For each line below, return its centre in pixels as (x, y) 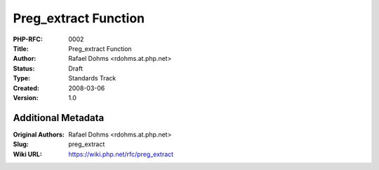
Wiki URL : (27, 154)
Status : (24, 68)
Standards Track (92, 78)
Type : (22, 78)
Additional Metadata (59, 118)
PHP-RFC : (28, 39)
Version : (26, 97)
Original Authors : (39, 134)
